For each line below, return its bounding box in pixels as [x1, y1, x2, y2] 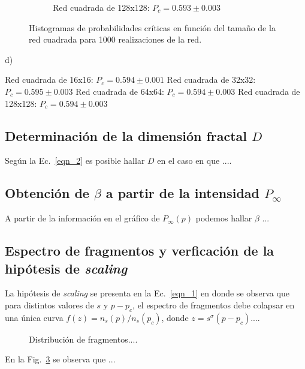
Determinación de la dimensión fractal [5, 126, 247, 145]
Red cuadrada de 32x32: [167, 73, 256, 86]
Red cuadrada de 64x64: [76, 85, 164, 97]
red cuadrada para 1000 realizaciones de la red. [29, 33, 202, 46]
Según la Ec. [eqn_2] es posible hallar [5, 154, 145, 167]
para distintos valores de [5, 298, 94, 311]
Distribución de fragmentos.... [29, 332, 138, 345]
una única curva [5, 311, 64, 323]
